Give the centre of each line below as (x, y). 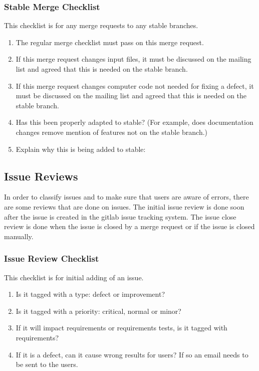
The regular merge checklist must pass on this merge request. (110, 42)
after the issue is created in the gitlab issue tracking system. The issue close (120, 216)
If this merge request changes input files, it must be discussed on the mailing (134, 59)
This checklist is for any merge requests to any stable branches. (101, 25)
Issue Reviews (41, 176)
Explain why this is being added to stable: (81, 149)
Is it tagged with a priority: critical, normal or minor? (98, 311)
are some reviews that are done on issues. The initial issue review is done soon (124, 206)
